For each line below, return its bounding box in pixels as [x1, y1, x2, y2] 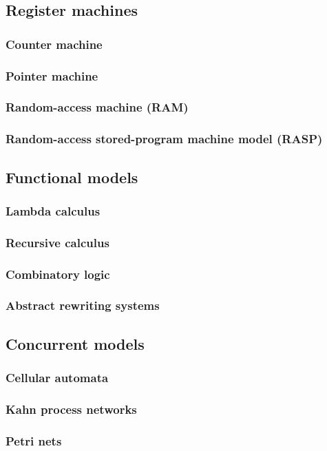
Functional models [6, 166, 138, 187]
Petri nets [6, 432, 62, 449]
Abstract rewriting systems [6, 297, 160, 314]
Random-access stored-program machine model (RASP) [6, 130, 323, 147]
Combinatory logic [6, 265, 110, 282]
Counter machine [6, 35, 103, 52]
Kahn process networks [6, 400, 137, 417]
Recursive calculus [6, 233, 109, 251]
